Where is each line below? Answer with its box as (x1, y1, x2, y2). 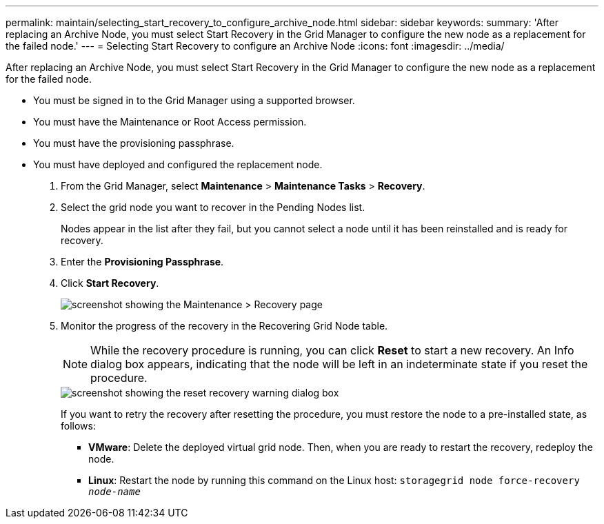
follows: (61, 420, 96, 432)
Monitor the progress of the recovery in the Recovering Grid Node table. (61, 320, 388, 332)
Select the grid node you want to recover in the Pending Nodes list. (61, 201, 365, 213)
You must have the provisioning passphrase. (33, 137, 234, 149)
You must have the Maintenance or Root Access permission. (33, 116, 307, 128)
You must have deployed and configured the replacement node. (33, 159, 323, 170)
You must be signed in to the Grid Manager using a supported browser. (33, 94, 355, 106)
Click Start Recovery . (61, 277, 159, 289)
